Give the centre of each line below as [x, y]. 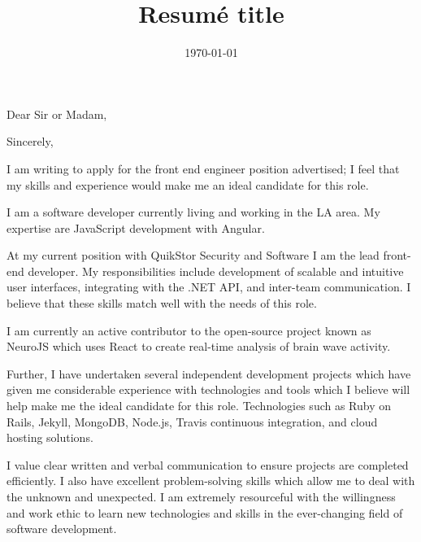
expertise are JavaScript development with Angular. [136, 227]
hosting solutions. [50, 437]
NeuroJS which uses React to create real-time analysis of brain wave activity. [199, 346]
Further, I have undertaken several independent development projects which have [209, 373]
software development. [62, 529]
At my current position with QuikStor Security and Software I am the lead [193, 255]
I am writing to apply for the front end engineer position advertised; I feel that [203, 168]
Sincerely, [30, 141]
